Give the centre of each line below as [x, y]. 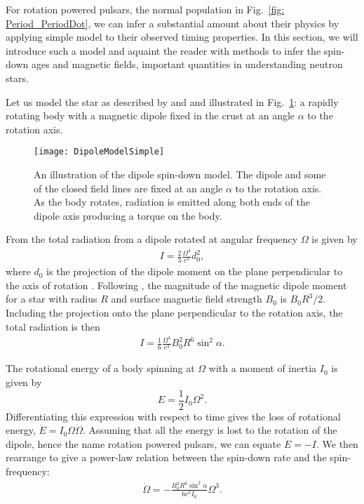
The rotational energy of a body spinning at [100, 368]
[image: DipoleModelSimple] [99, 152]
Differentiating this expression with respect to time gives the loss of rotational [173, 416]
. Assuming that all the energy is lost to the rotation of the [210, 430]
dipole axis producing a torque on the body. [128, 215]
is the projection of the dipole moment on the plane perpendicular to [195, 271]
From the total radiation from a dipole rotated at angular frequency [152, 239]
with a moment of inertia [263, 368]
